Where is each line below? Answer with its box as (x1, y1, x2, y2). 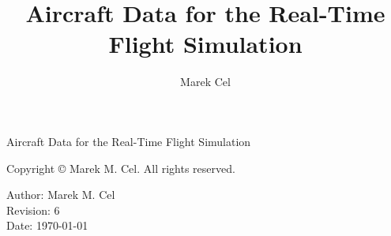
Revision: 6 (6, 201, 60, 218)
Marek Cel (180, 73, 231, 90)
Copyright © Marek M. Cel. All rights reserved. (6, 159, 235, 176)
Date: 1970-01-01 (6, 217, 88, 234)
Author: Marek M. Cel (6, 186, 115, 203)
